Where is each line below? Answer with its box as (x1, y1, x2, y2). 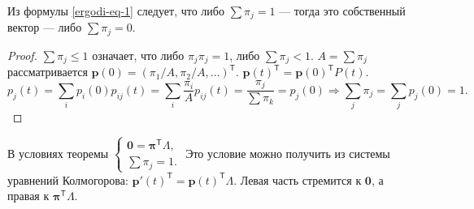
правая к (7, 187, 50, 204)
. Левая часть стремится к (233, 171, 362, 188)
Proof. (7, 46, 37, 63)
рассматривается (7, 63, 88, 80)
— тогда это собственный (279, 2, 406, 19)
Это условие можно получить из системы (185, 144, 390, 161)
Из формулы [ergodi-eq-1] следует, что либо (7, 2, 224, 19)
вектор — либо (7, 19, 82, 36)
